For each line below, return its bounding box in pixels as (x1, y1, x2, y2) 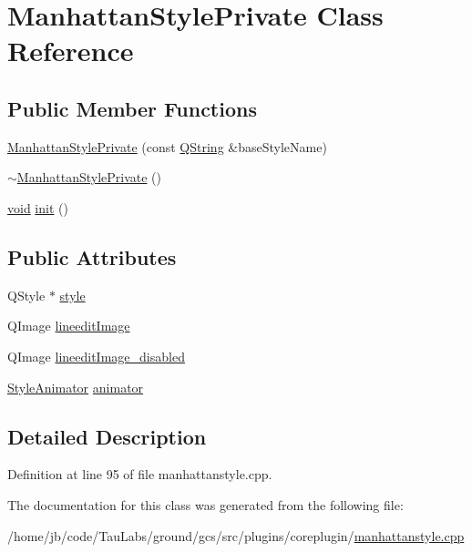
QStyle (7, 285, 46, 304)
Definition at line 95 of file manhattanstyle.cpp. (7, 465, 272, 484)
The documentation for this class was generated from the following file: (7, 495, 404, 514)
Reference (7, 32, 134, 69)
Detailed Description (7, 422, 207, 450)
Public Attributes (7, 242, 177, 271)
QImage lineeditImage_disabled (7, 346, 185, 365)
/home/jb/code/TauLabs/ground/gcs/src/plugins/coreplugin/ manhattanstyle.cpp (7, 526, 465, 545)
